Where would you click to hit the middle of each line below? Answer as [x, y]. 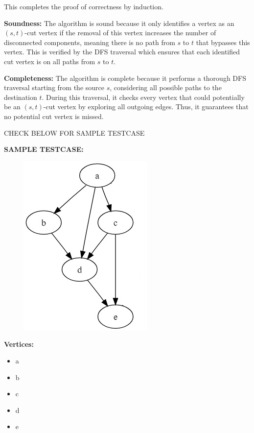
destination [21, 97]
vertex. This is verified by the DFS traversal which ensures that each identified [122, 52]
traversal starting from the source [54, 87]
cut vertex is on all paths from [50, 61]
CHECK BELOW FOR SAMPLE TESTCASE [74, 132]
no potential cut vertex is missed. [54, 116]
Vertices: [19, 344]
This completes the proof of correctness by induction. [84, 6]
